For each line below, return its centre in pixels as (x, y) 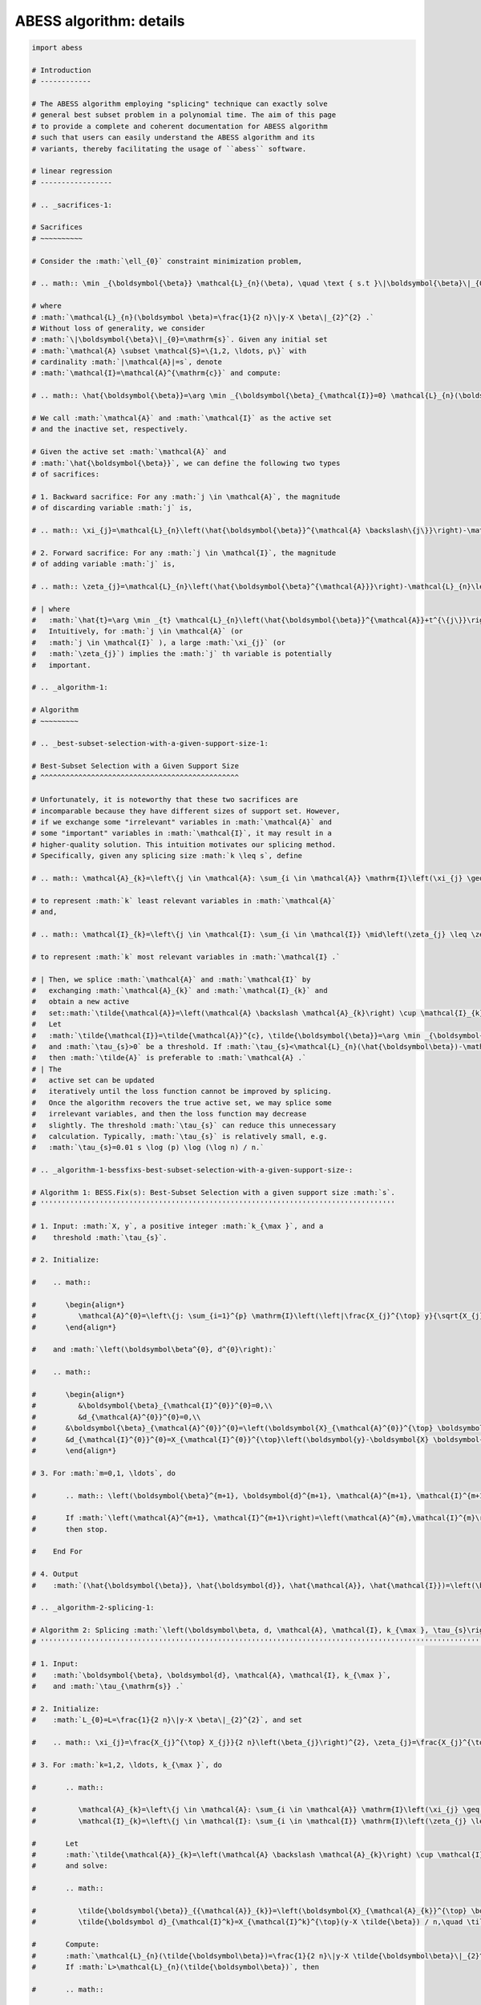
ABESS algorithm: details (100, 21)
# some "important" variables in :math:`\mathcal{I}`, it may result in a (182, 833)
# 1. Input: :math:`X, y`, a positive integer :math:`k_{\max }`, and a (178, 1226)
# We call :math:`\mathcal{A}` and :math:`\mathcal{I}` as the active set (182, 418)
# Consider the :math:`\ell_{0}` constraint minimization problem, (167, 261)
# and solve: (70, 1866)
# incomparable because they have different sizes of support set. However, (186, 811)
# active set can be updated (93, 1080)
